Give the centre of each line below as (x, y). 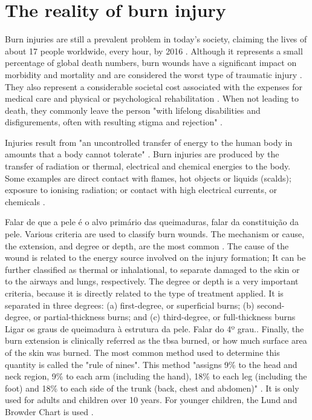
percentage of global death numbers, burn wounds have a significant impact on (151, 63)
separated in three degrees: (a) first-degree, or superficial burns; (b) (130, 305)
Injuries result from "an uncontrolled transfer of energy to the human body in (149, 142)
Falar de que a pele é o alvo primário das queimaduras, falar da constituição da (152, 222)
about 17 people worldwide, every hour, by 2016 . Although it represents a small (154, 51)
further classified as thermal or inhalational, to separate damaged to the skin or (152, 269)
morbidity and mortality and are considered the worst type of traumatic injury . (154, 74)
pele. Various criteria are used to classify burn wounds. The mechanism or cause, (155, 234)
